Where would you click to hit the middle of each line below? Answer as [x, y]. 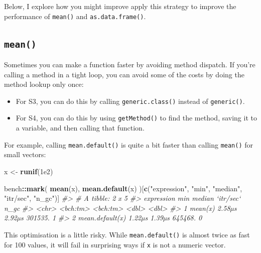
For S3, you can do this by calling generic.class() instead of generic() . [130, 101]
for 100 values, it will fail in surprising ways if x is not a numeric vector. [115, 244]
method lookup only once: [44, 84]
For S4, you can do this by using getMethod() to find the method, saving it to [136, 118]
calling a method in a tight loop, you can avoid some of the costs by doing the [124, 74]
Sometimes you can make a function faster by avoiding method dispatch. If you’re [130, 65]
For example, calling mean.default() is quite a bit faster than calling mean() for [129, 144]
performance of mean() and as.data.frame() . [75, 16]
